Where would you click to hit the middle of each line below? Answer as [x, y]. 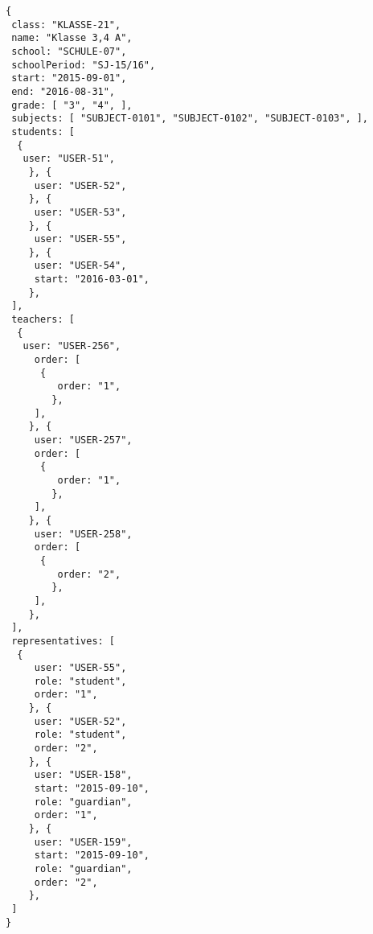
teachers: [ [43, 320]
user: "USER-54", [80, 266]
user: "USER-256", [72, 346]
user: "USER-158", [83, 775]
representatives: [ [64, 641]
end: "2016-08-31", [64, 91]
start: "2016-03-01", [92, 280]
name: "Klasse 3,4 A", [72, 38]
